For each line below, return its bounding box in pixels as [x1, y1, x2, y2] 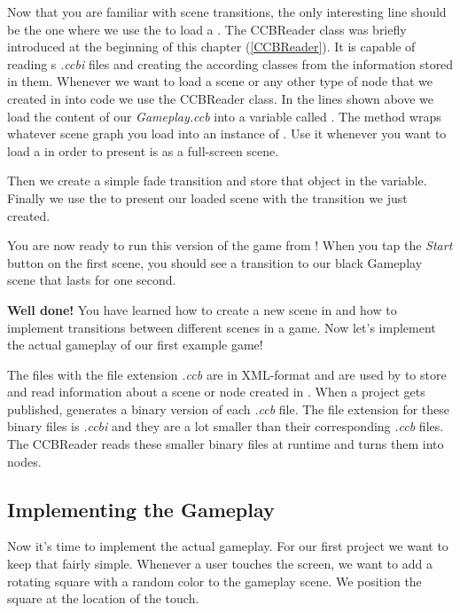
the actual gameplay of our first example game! [7, 335, 263, 354]
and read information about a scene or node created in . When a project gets [7, 382, 425, 401]
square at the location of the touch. [7, 589, 199, 608]
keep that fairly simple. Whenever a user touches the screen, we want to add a [7, 554, 433, 573]
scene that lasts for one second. [7, 271, 176, 289]
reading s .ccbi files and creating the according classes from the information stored [7, 54, 454, 73]
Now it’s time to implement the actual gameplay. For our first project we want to [7, 537, 448, 555]
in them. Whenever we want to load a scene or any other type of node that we [7, 72, 433, 90]
